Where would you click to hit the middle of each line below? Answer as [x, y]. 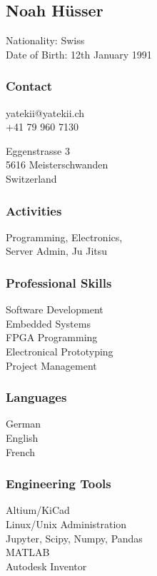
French [21, 451]
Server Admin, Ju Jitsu [57, 251]
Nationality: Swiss [45, 40]
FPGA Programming [52, 337]
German [24, 424]
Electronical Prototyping [60, 351]
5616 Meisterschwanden [57, 165]
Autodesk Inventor [46, 566]
